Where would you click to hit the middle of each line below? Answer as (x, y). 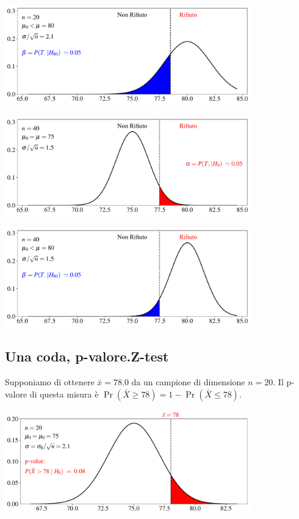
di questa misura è (64, 394)
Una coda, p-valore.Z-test (87, 356)
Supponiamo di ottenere (50, 382)
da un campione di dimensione (188, 382)
